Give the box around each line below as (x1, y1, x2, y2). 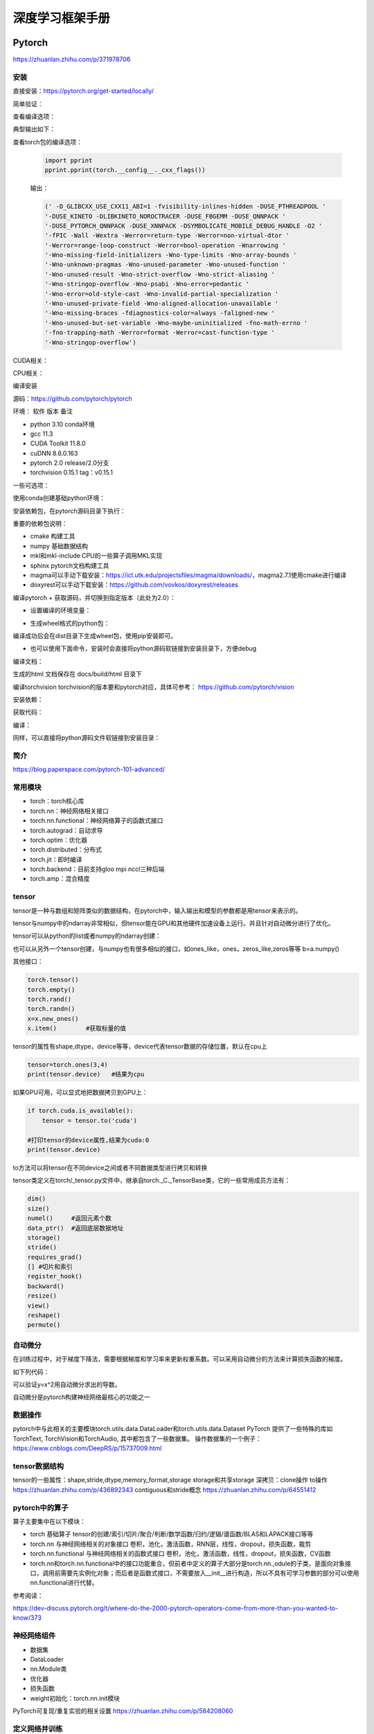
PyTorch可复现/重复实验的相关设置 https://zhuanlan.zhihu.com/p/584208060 (12, 1706, 233, 1715)
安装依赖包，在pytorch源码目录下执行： (12, 506, 126, 515)
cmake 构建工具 (30, 532, 75, 540)
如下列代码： (12, 1367, 50, 1376)
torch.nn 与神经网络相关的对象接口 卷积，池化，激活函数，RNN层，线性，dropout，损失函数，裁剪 (30, 1540, 312, 1548)
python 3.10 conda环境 (30, 420, 95, 428)
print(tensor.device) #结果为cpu (27, 1070, 145, 1079)
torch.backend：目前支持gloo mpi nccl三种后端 (30, 865, 165, 873)
